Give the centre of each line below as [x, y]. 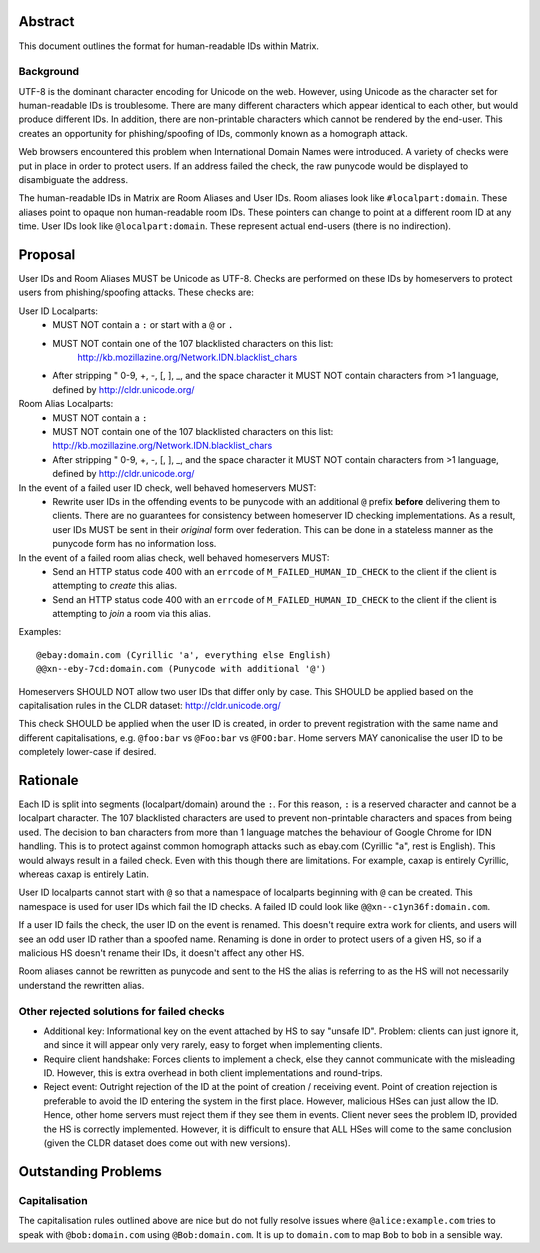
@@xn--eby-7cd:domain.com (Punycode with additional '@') [181, 669]
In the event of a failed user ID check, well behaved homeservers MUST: [167, 487]
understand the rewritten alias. [81, 985]
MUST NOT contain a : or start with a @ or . [143, 325]
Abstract [46, 21]
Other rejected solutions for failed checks [121, 1011]
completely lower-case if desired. [87, 752]
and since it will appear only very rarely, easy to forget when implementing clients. [213, 1045]
